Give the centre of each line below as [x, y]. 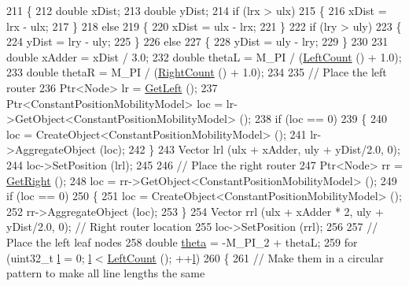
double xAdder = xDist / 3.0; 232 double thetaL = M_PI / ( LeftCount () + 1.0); [204, 56]
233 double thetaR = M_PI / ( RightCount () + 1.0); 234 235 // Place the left [197, 72]
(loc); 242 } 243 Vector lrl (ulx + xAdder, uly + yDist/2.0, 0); [250, 149]
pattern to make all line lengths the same [106, 273]
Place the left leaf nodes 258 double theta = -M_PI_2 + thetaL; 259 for [182, 241]
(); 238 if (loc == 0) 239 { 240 [313, 119]
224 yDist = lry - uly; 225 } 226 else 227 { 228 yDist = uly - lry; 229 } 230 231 [197, 41]
